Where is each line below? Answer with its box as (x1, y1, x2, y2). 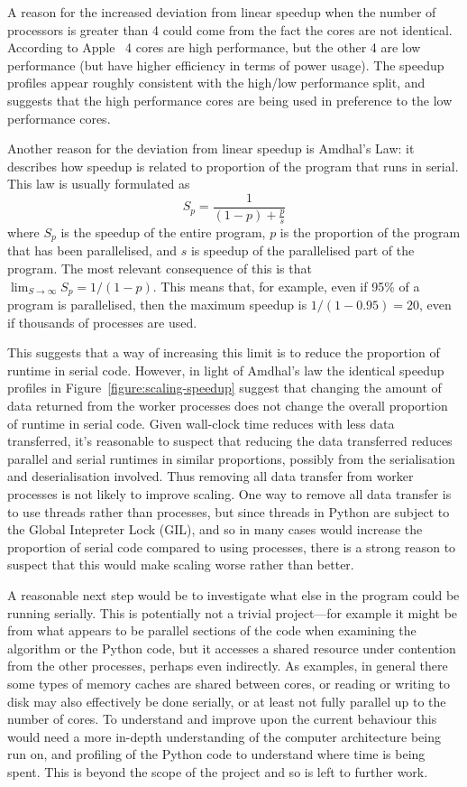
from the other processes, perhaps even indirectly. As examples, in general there (7, 656, 448, 675)
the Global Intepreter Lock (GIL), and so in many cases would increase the (7, 520, 423, 539)
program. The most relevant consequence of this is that (7, 259, 312, 278)
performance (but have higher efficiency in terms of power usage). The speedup (7, 55, 444, 74)
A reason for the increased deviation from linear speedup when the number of (7, 3, 436, 21)
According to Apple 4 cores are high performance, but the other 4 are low (7, 38, 421, 57)
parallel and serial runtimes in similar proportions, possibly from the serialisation (7, 449, 455, 468)
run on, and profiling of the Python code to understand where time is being (7, 745, 426, 764)
